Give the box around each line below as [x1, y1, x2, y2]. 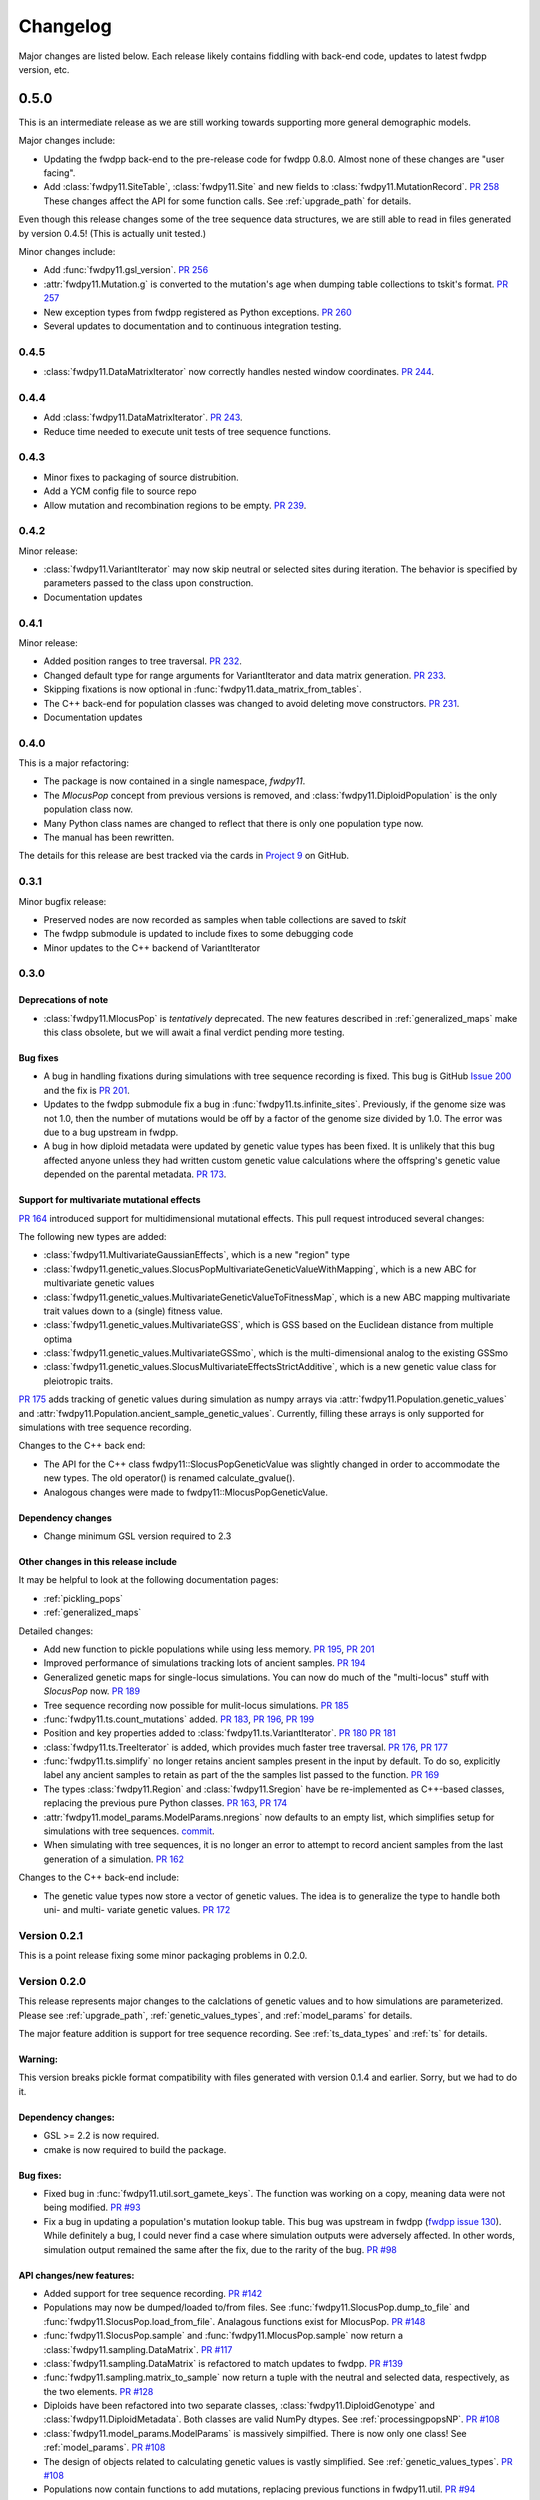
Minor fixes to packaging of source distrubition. [43, 471, 239, 483]
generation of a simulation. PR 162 [43, 1853, 185, 1865]
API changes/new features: [18, 2269, 135, 2281]
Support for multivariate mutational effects [18, 1194, 201, 1206]
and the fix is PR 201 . [43, 1084, 130, 1096]
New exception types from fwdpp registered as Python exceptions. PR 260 [43, 306, 352, 318]
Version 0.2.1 [18, 1928, 84, 1942]
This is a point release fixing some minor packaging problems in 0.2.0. [18, 1950, 308, 1962]
